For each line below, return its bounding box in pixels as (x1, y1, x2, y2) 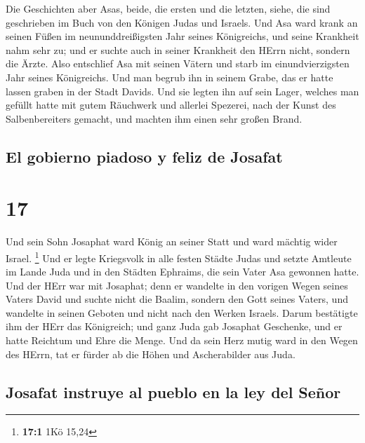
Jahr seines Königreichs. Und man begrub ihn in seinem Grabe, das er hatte (6, 69, 333, 84)
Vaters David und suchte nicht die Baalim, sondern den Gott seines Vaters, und (6, 292, 348, 306)
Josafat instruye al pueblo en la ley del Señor (6, 381, 341, 402)
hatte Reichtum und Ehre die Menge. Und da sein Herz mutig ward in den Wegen (6, 333, 358, 348)
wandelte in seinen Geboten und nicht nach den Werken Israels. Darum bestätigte (6, 305, 358, 320)
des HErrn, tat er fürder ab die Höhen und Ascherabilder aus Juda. (6, 346, 296, 361)
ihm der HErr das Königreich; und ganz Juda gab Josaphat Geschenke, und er (6, 319, 343, 334)
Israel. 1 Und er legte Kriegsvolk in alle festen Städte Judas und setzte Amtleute (6, 248, 352, 265)
